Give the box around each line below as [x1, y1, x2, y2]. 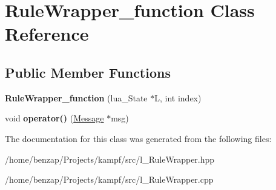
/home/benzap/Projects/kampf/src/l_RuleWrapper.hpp [5, 152, 215, 165]
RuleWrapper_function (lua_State [5, 91, 148, 104]
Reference [5, 21, 89, 46]
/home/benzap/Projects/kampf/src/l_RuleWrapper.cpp [5, 173, 214, 186]
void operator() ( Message [5, 112, 104, 124]
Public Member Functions [5, 63, 171, 81]
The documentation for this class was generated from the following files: [5, 132, 272, 144]
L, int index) [154, 91, 202, 104]
